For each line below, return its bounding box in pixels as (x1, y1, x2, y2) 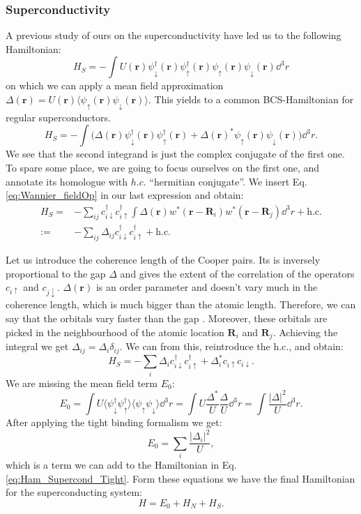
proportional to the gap (6, 266, 106, 280)
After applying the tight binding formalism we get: (6, 415, 222, 430)
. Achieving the (272, 324, 338, 339)
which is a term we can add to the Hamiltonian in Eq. (6, 458, 237, 472)
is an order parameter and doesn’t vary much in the (95, 280, 318, 294)
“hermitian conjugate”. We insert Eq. (149, 174, 307, 188)
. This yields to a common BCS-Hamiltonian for (148, 92, 354, 106)
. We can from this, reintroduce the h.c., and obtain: (119, 339, 344, 354)
